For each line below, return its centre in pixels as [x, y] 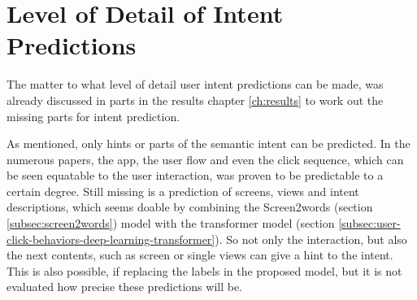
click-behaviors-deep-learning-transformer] [111, 239]
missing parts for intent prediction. [93, 116]
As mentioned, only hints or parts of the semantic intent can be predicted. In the [208, 143]
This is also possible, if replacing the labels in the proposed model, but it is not [204, 270]
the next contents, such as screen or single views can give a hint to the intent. [200, 255]
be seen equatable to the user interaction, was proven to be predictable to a [195, 175]
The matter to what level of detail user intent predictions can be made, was [195, 84]
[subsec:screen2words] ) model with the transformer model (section [171, 223]
